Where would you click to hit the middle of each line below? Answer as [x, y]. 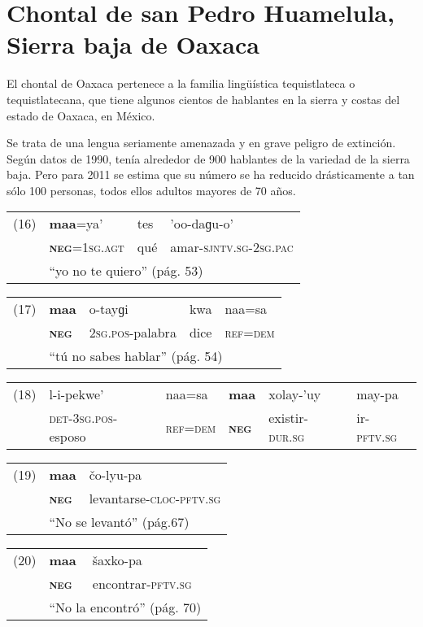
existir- [288, 418]
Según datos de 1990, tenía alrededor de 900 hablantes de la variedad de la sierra [208, 158]
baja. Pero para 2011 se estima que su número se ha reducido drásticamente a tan [211, 174]
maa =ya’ [76, 224]
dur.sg [287, 437]
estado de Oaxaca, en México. [81, 115]
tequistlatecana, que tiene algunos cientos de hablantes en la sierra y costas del [203, 99]
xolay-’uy [295, 394]
